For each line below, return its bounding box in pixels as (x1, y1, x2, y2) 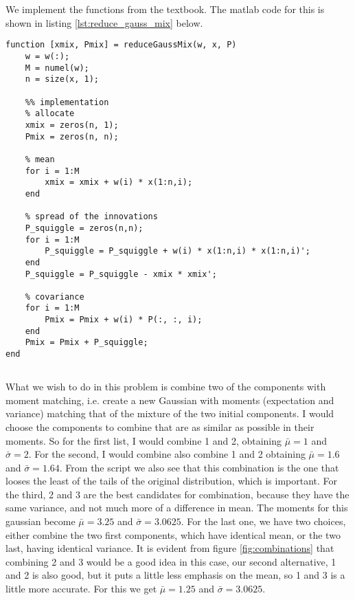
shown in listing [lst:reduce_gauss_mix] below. (5, 15, 203, 30)
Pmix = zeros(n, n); (25, 131, 119, 142)
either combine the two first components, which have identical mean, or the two (5, 527, 341, 542)
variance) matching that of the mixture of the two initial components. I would (5, 406, 334, 421)
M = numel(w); (25, 63, 89, 73)
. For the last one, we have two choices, (181, 514, 346, 529)
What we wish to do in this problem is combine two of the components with (5, 379, 326, 394)
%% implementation (25, 97, 109, 107)
